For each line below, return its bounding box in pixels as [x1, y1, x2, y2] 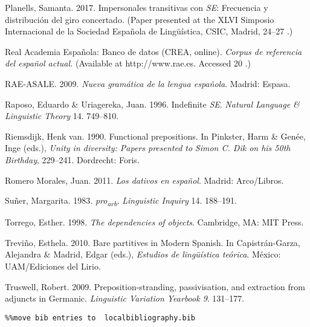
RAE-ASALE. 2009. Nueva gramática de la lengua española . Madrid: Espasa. [5, 77, 291, 89]
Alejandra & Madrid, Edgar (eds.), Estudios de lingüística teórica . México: [5, 248, 281, 261]
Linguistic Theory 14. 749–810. [5, 109, 119, 122]
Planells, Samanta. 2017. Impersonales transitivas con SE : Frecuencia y [5, 1, 268, 13]
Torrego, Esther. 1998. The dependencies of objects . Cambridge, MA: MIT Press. [5, 216, 304, 228]
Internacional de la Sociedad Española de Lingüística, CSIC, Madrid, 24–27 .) [5, 25, 293, 37]
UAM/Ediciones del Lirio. [5, 260, 101, 273]
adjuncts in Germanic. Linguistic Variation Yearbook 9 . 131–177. [5, 292, 245, 305]
